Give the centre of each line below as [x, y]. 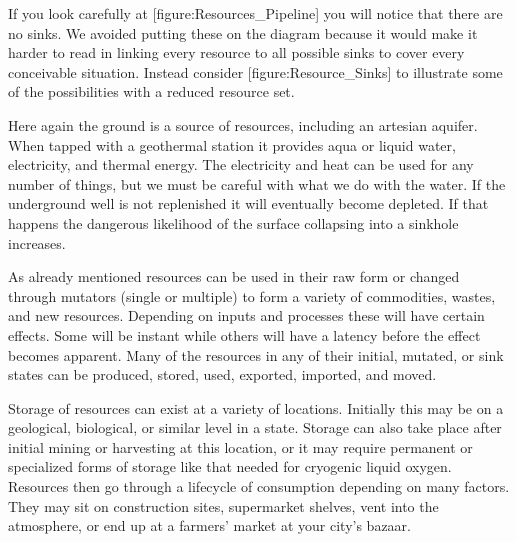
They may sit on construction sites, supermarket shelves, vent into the [223, 505]
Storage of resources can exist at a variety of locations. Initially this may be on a [256, 407]
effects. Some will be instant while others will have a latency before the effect [244, 334]
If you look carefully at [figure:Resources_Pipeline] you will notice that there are [255, 13]
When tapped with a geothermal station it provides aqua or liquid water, [232, 144]
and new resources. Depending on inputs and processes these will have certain [246, 315]
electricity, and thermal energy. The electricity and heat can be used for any [241, 164]
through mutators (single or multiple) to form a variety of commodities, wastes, [252, 295]
